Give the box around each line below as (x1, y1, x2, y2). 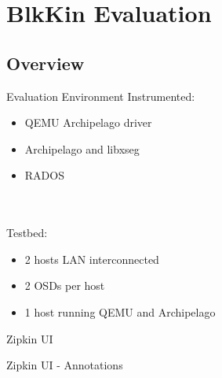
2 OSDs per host (24, 277, 105, 294)
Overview (6, 50, 85, 75)
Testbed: (6, 224, 48, 241)
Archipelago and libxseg (24, 140, 140, 157)
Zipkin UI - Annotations (6, 357, 123, 373)
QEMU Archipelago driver (24, 114, 152, 131)
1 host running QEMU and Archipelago (24, 303, 216, 320)
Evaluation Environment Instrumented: (6, 87, 195, 104)
